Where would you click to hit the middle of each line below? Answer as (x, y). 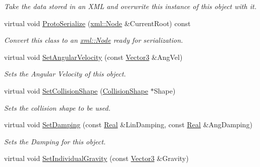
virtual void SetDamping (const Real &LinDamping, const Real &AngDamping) (128, 124)
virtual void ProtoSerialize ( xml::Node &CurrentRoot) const (97, 23)
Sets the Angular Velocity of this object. (65, 74)
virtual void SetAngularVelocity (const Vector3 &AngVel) (93, 57)
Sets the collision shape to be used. (57, 107)
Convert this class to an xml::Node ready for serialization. (94, 40)
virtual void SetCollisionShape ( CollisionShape (76, 90)
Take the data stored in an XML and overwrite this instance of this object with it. (130, 6)
